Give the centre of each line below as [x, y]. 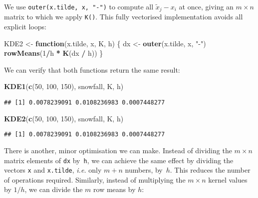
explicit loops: [25, 27]
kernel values [228, 179]
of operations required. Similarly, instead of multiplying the [95, 179]
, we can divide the [54, 189]
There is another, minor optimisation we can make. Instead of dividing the [118, 150]
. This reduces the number [210, 170]
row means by [115, 189]
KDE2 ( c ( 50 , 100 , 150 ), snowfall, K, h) [64, 118]
